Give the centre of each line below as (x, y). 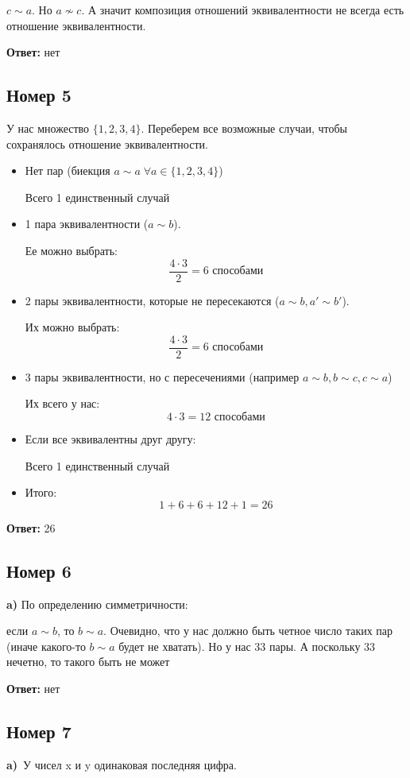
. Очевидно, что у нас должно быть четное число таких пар (248, 631)
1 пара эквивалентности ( (87, 224)
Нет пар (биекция (68, 170)
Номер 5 (39, 95)
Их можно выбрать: (72, 327)
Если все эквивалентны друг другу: (110, 439)
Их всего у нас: (62, 403)
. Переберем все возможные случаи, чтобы (244, 128)
